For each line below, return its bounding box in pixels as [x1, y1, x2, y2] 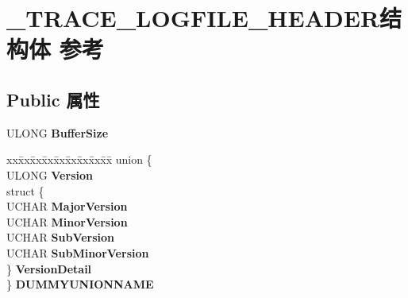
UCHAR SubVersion [6, 229, 115, 246]
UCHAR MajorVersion [6, 198, 128, 215]
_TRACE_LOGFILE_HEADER [6, 2, 380, 34]
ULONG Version [6, 166, 93, 183]
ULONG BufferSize [6, 124, 109, 141]
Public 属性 [6, 87, 100, 111]
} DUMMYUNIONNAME [6, 276, 154, 292]
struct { [6, 182, 44, 199]
